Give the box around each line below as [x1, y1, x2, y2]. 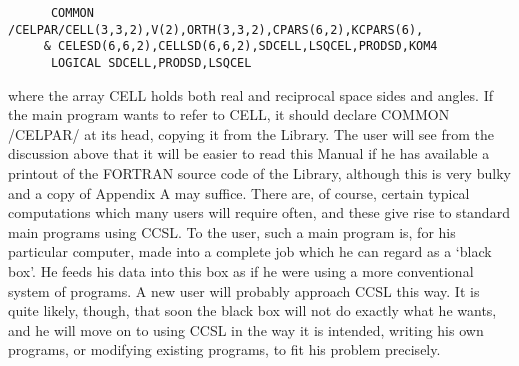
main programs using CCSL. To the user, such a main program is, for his [8, 221, 456, 242]
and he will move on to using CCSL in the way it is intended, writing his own [8, 319, 484, 340]
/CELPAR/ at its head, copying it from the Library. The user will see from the [8, 123, 494, 144]
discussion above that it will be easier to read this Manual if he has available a [8, 143, 490, 164]
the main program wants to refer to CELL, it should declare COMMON [8, 104, 450, 125]
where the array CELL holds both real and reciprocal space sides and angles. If [8, 84, 493, 105]
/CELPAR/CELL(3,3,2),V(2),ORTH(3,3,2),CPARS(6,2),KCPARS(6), [8, 22, 424, 37]
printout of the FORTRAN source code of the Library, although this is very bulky [8, 163, 511, 183]
